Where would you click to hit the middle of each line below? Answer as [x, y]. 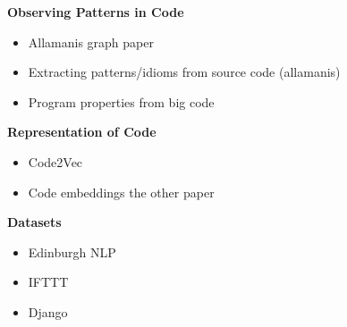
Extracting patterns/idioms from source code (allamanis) [184, 72]
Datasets [34, 222]
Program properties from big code [121, 101]
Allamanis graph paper [91, 42]
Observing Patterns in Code [96, 12]
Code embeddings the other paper [121, 192]
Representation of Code [82, 132]
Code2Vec [55, 161]
